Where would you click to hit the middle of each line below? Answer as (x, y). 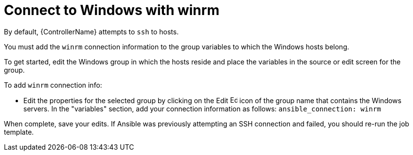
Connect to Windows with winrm (112, 10)
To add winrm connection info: (53, 85)
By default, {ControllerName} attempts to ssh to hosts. (91, 31)
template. (19, 132)
